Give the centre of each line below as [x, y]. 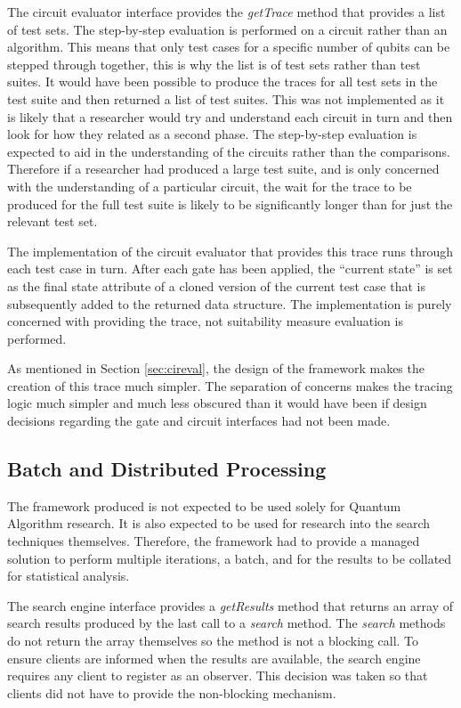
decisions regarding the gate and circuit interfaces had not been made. [199, 421]
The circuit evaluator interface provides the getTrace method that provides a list [226, 12]
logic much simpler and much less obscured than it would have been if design [217, 403]
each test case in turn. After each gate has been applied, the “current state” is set [230, 269]
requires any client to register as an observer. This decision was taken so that [218, 675]
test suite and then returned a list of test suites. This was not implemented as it [226, 98]
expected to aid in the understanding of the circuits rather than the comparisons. [229, 151]
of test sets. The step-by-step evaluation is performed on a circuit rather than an [227, 29]
